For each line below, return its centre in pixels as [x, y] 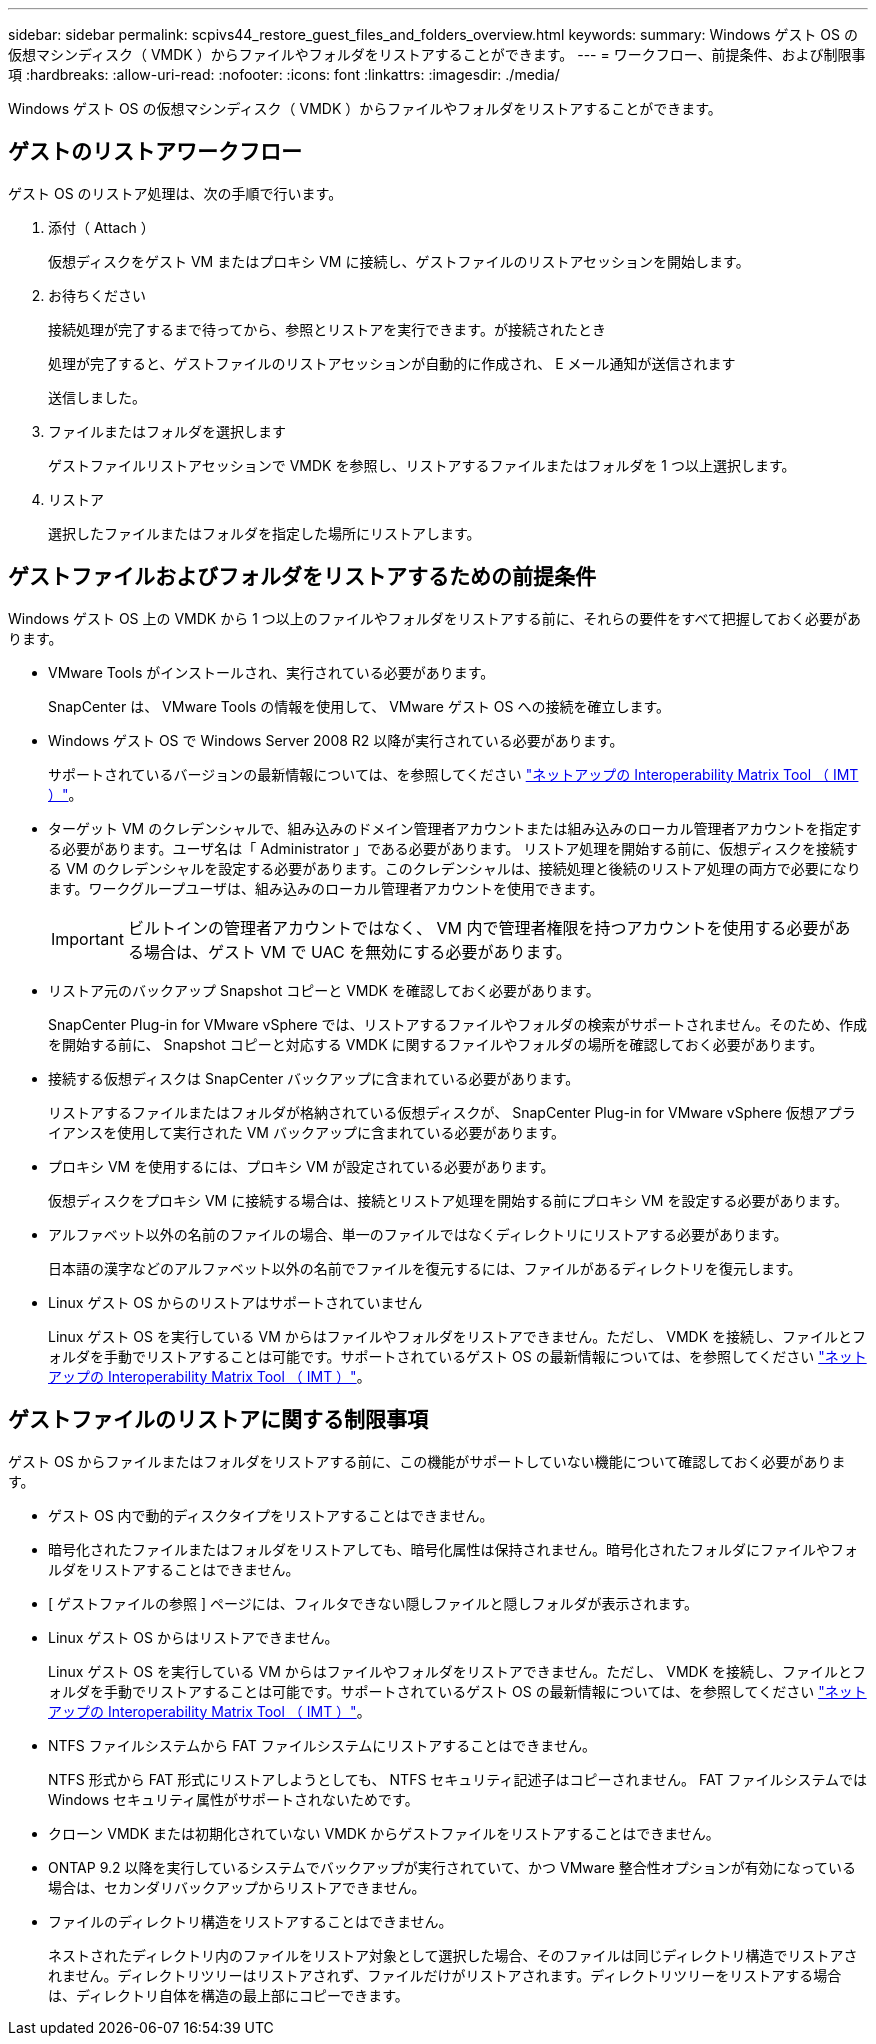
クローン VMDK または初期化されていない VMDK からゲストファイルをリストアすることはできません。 [384, 1833]
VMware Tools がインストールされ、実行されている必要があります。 [271, 672]
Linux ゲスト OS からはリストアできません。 [193, 1637]
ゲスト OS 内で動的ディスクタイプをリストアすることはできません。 [271, 1515]
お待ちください [97, 295]
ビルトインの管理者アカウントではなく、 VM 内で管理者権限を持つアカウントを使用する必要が [481, 927]
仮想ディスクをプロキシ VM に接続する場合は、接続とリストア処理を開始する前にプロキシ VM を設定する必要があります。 [448, 1200]
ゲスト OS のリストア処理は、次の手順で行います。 [175, 193]
